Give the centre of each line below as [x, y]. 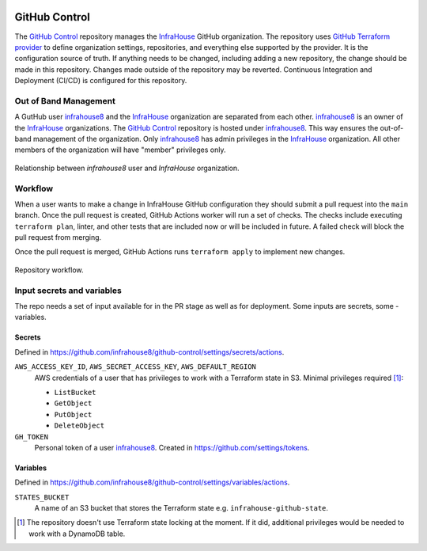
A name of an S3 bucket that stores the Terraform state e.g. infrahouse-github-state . [181, 508]
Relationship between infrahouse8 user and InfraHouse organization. [127, 168]
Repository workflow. [49, 270]
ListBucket [75, 392]
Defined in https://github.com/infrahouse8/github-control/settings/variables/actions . [152, 482]
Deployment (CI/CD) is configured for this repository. [101, 81]
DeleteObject [79, 426]
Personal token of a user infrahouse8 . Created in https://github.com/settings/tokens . [172, 447]
